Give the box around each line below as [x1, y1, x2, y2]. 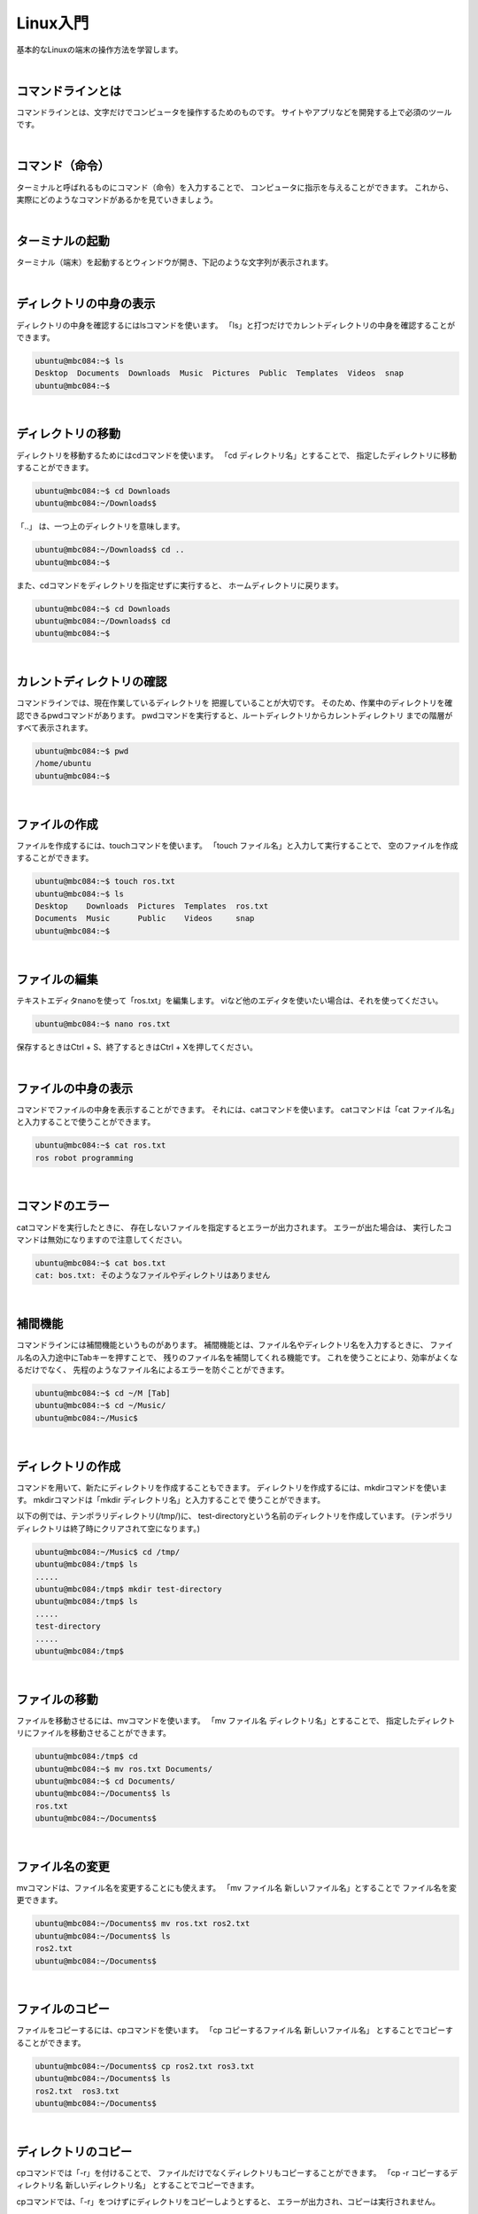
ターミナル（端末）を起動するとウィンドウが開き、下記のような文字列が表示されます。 [16, 257, 334, 267]
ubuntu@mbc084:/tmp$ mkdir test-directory [35, 1583, 222, 1594]
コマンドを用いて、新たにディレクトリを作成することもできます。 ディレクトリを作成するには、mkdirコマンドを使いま [16, 1482, 447, 1492]
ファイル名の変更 [16, 1859, 110, 1874]
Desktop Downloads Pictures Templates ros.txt [35, 901, 269, 911]
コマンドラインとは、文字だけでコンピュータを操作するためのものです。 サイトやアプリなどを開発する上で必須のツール [16, 106, 452, 117]
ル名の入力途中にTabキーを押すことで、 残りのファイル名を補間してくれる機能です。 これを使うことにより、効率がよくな [16, 1351, 459, 1363]
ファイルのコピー [16, 2001, 110, 2017]
